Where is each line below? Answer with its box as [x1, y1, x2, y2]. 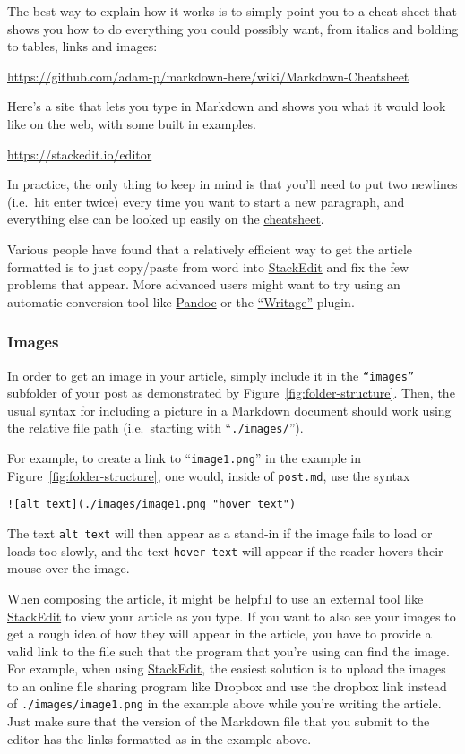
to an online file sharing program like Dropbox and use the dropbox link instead [7, 676, 447, 695]
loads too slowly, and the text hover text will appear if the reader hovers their [7, 541, 443, 560]
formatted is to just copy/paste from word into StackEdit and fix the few [7, 257, 409, 276]
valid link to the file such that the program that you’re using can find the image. [7, 641, 450, 660]
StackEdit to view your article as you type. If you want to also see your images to [7, 606, 456, 625]
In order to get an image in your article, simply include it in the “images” [7, 365, 415, 384]
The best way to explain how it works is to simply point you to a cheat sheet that [7, 2, 458, 20]
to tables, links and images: [7, 37, 158, 56]
